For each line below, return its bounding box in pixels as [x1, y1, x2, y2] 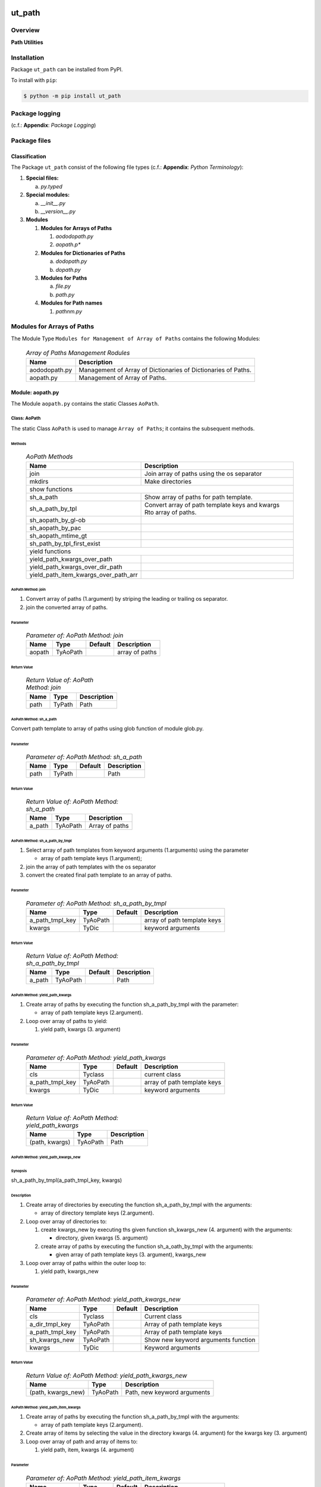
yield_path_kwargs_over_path [29, 555, 112, 563]
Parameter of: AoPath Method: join [26, 631, 124, 639]
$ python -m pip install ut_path [23, 93, 121, 99]
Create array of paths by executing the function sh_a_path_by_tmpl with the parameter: [26, 1000, 239, 1008]
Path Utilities [11, 39, 44, 46]
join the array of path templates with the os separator [26, 863, 156, 870]
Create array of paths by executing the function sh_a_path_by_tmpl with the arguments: [26, 1413, 240, 1420]
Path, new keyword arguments [125, 1388, 210, 1396]
